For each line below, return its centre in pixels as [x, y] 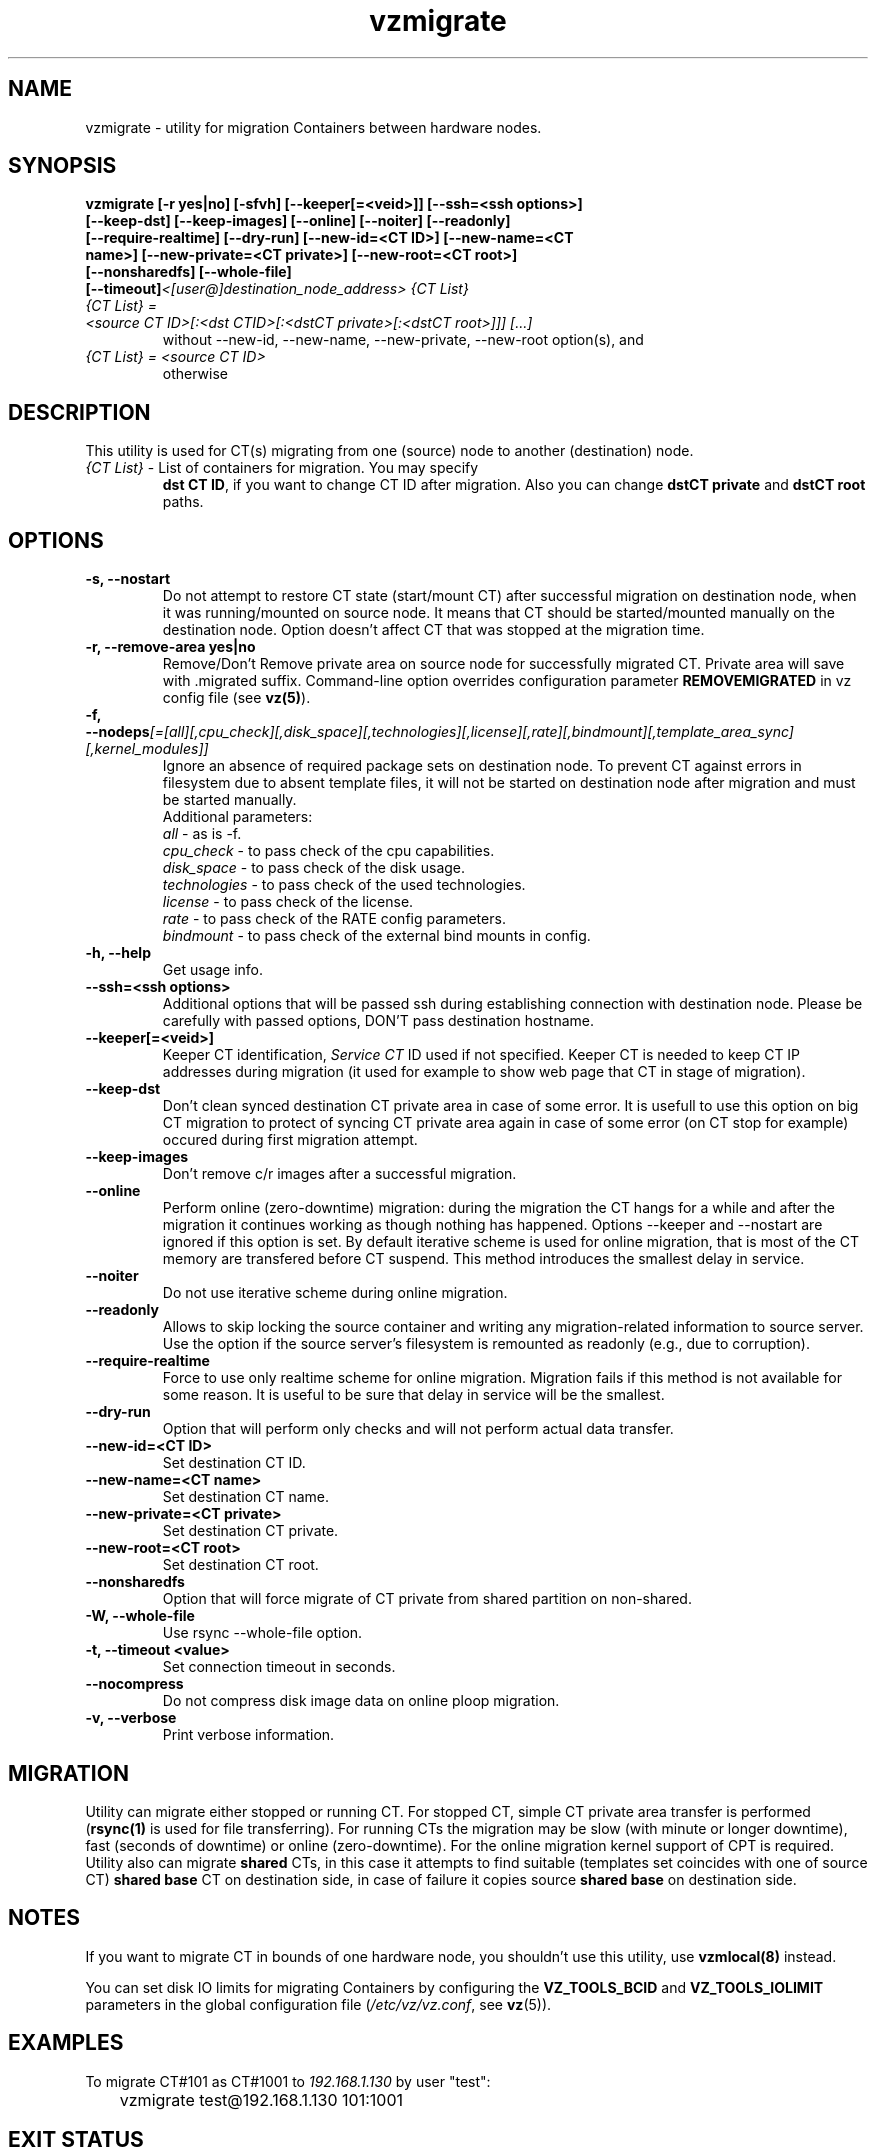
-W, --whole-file [140, 1616]
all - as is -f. [202, 834]
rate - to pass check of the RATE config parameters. [334, 919]
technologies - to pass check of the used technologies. [344, 885]
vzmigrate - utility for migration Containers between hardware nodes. [313, 127]
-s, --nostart [128, 579]
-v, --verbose [131, 1718]
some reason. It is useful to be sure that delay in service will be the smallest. [413, 1395]
